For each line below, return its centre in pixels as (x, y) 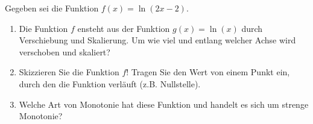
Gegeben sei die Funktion (52, 8)
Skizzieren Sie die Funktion (69, 72)
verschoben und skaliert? (65, 51)
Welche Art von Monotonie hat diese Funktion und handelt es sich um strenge (164, 104)
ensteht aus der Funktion (124, 28)
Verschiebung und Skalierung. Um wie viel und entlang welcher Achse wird (157, 40)
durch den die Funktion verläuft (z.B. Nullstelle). (110, 83)
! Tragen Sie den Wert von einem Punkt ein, (208, 72)
